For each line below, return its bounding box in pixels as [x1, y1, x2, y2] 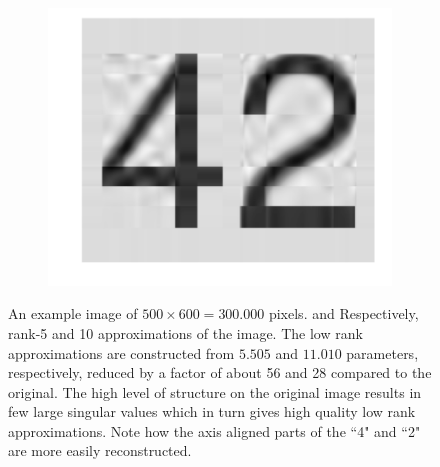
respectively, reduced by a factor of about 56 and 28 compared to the [8, 362, 432, 383]
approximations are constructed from [8, 342, 235, 363]
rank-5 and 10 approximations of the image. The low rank [8, 322, 363, 343]
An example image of [8, 303, 138, 324]
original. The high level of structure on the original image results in [8, 381, 422, 402]
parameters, [346, 342, 419, 363]
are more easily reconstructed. [8, 440, 192, 461]
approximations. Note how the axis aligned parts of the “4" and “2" [8, 420, 421, 441]
